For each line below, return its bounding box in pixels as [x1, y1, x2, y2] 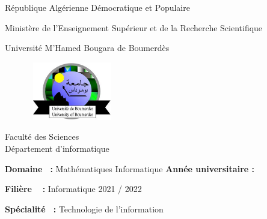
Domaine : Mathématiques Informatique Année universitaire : [5, 162, 254, 175]
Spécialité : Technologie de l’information [5, 202, 164, 215]
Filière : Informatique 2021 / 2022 [5, 182, 142, 195]
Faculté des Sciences [5, 130, 79, 143]
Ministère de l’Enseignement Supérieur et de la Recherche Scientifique [5, 21, 263, 34]
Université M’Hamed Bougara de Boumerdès [5, 41, 170, 54]
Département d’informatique [5, 142, 109, 154]
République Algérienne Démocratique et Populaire [5, 1, 190, 13]
